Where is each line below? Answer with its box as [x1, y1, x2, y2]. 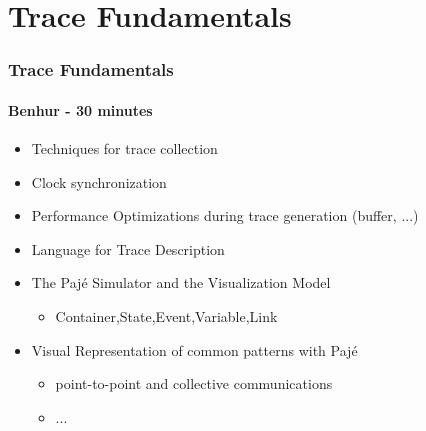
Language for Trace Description [31, 238, 225, 259]
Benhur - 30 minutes [8, 99, 153, 120]
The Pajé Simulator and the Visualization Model [31, 272, 331, 293]
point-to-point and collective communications [55, 373, 333, 394]
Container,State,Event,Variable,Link [55, 305, 278, 326]
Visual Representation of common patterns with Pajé [31, 339, 358, 360]
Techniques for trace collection [31, 138, 218, 159]
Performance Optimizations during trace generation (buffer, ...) [31, 205, 419, 226]
